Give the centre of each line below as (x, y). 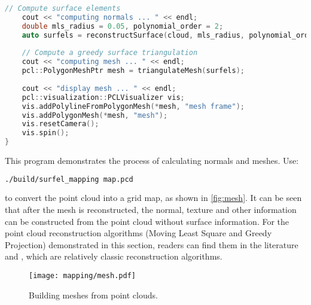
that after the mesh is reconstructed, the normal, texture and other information (151, 210)
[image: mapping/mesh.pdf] (82, 276)
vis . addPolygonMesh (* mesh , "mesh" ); (95, 115)
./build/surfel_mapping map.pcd (69, 179)
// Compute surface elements (63, 8)
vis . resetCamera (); (60, 124)
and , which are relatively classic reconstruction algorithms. (114, 256)
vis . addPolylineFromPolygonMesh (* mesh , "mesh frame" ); (133, 106)
